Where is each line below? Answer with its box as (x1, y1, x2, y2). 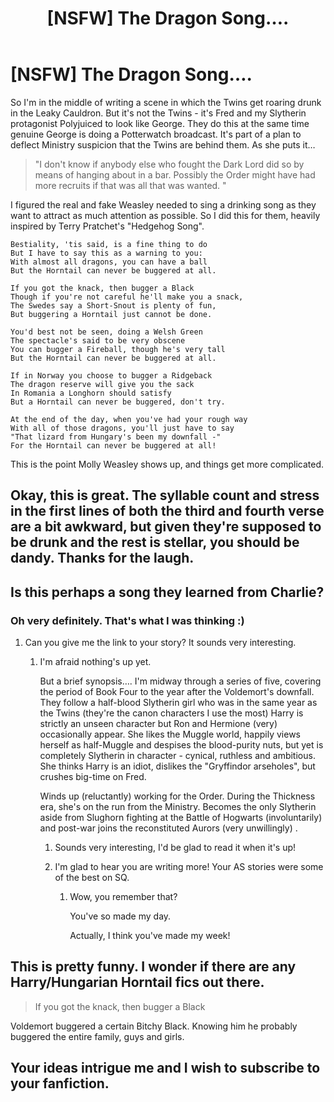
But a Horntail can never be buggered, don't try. (10, 397, 226, 407)
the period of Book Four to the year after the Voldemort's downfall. (39, 686, 315, 698)
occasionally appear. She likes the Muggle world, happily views (39, 728, 301, 741)
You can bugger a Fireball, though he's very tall (10, 344, 226, 354)
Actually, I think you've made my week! (69, 930, 231, 942)
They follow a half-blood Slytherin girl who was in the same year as (39, 697, 318, 709)
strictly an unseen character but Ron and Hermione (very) (39, 718, 278, 730)
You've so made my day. (69, 910, 172, 922)
